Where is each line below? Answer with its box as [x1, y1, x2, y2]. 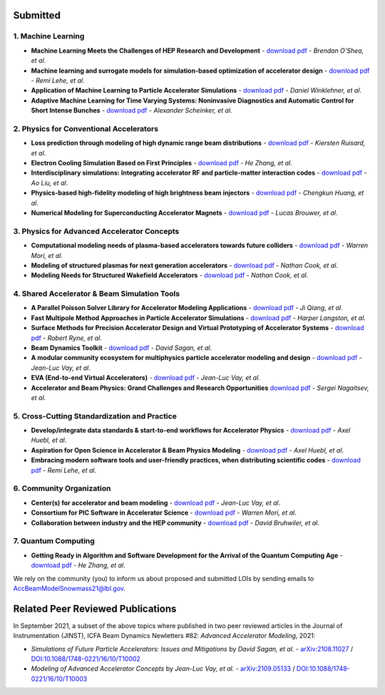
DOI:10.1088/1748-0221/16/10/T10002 [31, 654, 140, 663]
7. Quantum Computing [13, 536, 96, 546]
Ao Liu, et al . [31, 178, 68, 187]
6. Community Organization [13, 483, 111, 493]
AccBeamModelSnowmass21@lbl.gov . [13, 584, 126, 592]
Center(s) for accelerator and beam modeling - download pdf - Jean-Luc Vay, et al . [31, 498, 281, 507]
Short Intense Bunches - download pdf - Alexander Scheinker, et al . [31, 106, 232, 115]
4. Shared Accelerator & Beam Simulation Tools [13, 289, 180, 299]
